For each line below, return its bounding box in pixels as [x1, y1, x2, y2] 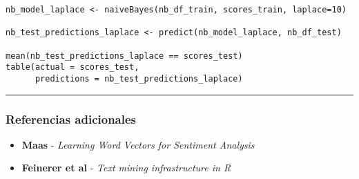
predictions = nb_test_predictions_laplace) [35, 73, 243, 84]
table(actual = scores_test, [6, 62, 139, 73]
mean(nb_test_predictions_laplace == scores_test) [6, 50, 243, 61]
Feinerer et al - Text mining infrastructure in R [21, 160, 231, 175]
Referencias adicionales [6, 110, 137, 127]
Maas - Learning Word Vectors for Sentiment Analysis [21, 137, 255, 151]
